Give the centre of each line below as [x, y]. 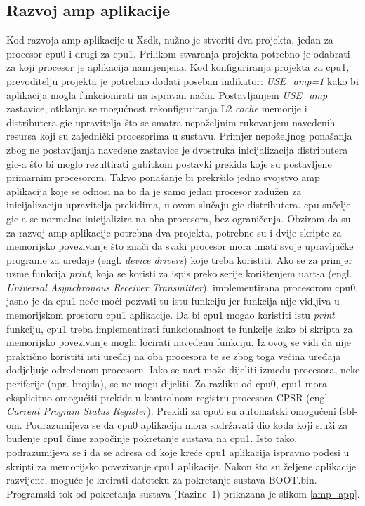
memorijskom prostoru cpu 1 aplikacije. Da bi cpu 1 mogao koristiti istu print [171, 315]
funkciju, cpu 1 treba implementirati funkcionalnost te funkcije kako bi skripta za [180, 328]
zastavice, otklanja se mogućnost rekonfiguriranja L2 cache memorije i [157, 108]
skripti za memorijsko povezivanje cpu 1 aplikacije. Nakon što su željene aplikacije [181, 466]
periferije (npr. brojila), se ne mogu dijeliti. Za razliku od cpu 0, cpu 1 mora [167, 384]
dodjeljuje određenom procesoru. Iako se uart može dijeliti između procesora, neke [183, 369]
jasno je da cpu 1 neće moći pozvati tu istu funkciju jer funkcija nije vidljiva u [173, 301]
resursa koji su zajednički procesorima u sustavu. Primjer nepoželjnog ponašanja [179, 136]
